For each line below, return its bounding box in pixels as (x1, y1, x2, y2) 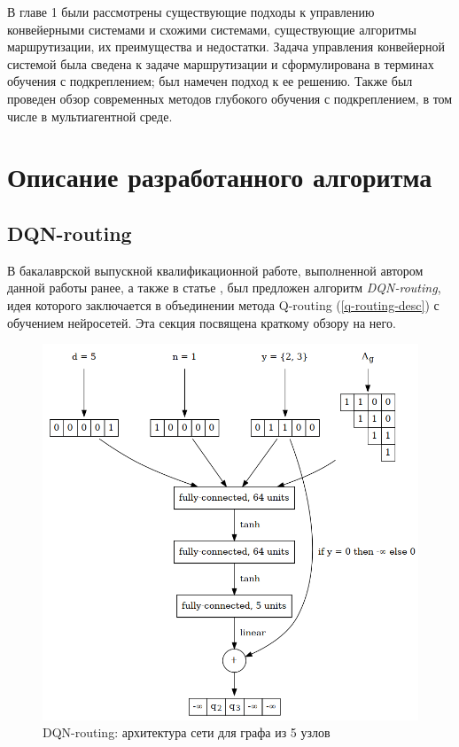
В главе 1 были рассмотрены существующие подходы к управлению (7, 3, 375, 20)
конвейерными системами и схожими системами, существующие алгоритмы (7, 19, 416, 38)
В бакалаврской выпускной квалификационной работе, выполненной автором (7, 261, 424, 279)
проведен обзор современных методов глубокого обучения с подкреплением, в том (7, 89, 453, 107)
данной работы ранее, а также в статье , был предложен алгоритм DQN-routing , (7, 278, 441, 297)
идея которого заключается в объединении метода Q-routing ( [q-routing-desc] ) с (7, 295, 440, 314)
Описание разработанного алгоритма (7, 159, 432, 195)
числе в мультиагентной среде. (7, 106, 173, 125)
